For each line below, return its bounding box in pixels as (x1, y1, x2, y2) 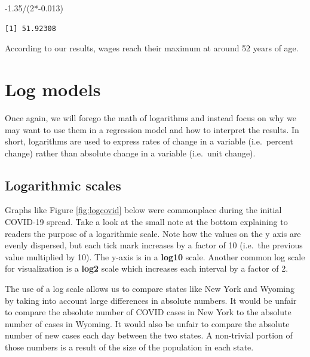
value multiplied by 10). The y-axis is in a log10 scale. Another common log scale (5, 250, 305, 263)
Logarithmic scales (5, 176, 121, 194)
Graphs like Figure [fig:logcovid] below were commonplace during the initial (5, 204, 282, 216)
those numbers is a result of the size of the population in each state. (5, 341, 254, 353)
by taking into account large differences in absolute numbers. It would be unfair (5, 294, 297, 306)
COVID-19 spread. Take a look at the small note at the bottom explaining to (5, 216, 288, 228)
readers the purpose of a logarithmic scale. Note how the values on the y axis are (5, 227, 301, 239)
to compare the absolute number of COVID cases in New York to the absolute (5, 306, 291, 318)
